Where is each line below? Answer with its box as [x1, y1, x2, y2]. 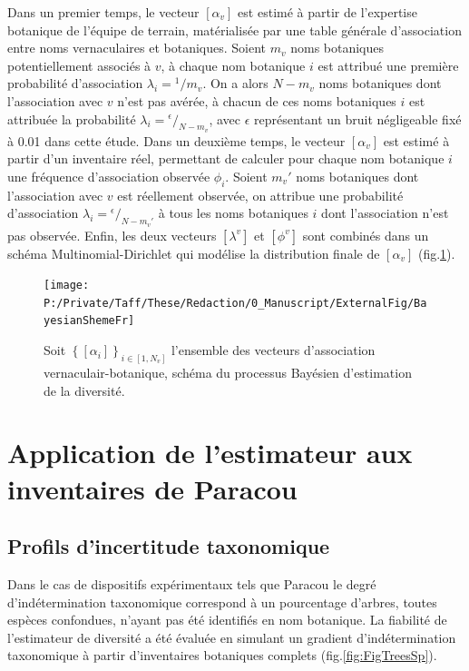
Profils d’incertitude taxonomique [7, 532, 330, 560]
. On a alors [202, 74, 269, 93]
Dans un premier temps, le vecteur [7, 3, 200, 21]
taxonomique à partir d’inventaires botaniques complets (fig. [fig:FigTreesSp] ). [7, 646, 437, 665]
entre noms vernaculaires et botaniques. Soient [7, 38, 267, 57]
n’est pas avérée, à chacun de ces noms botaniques [117, 91, 396, 110]
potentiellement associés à [7, 55, 151, 74]
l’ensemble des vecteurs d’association [171, 340, 376, 360]
